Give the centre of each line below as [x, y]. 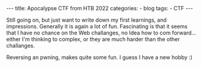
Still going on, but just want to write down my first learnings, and [86, 20]
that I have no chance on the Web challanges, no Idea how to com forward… [101, 33]
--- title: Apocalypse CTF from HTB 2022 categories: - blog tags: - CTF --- [100, 8]
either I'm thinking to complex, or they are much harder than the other [93, 39]
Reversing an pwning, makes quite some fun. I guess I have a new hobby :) [99, 57]
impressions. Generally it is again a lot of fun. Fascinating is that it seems [97, 26]
